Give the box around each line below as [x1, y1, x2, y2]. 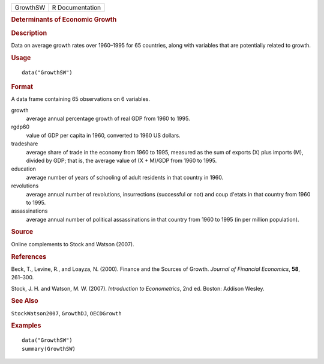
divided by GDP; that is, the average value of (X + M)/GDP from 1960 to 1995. [26, 157, 217, 164]
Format [11, 82, 33, 91]
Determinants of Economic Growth [11, 16, 117, 24]
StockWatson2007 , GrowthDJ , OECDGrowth [11, 309, 122, 317]
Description [11, 29, 47, 37]
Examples [11, 321, 41, 330]
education [11, 165, 36, 172]
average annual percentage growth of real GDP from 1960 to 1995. [26, 115, 190, 123]
